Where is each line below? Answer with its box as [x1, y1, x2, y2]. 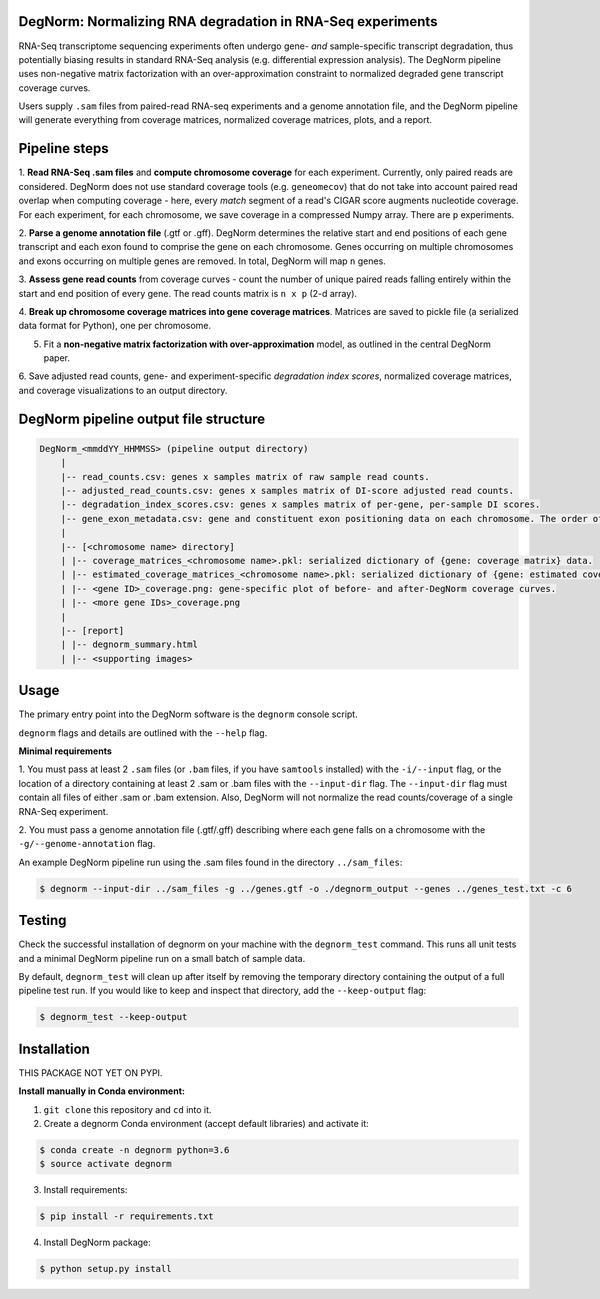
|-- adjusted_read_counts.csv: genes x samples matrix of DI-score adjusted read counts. [60, 485, 515, 497]
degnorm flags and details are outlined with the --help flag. [18, 726, 268, 739]
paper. [43, 352, 70, 364]
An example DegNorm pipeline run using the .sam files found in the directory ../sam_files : [18, 856, 403, 868]
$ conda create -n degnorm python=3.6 [39, 1145, 230, 1156]
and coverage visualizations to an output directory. [18, 384, 228, 396]
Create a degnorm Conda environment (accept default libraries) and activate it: [43, 1118, 369, 1130]
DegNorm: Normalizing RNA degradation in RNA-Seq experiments [18, 13, 438, 30]
